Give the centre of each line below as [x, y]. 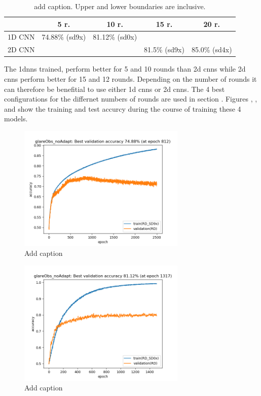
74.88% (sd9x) [64, 37]
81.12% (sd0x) [115, 37]
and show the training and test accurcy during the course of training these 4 [123, 108]
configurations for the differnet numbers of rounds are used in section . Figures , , [131, 99]
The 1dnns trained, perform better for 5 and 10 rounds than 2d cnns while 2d [125, 69]
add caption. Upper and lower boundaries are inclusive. [120, 6]
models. [16, 119]
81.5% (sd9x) [164, 49]
